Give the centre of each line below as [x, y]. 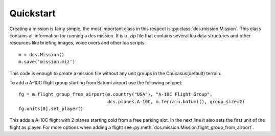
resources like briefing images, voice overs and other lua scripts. [77, 43]
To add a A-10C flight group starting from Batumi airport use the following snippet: [96, 82]
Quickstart [33, 13]
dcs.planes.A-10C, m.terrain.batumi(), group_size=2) [176, 101]
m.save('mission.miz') [47, 62]
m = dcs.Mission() [42, 54]
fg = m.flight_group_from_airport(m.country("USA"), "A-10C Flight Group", [116, 94]
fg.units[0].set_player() [51, 109]
